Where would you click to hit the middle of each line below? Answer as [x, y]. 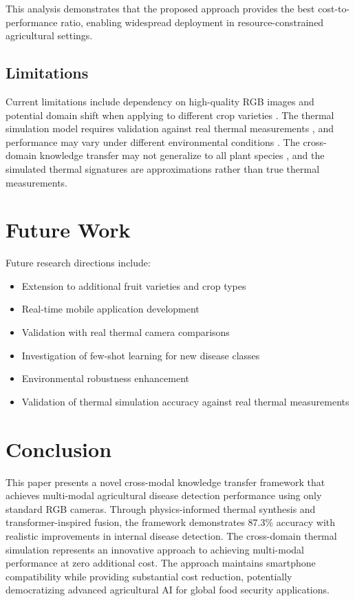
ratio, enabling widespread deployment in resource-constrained [192, 22]
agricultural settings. [49, 35]
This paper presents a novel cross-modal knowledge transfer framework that [165, 482]
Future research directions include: [78, 263]
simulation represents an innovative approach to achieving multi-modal [155, 549]
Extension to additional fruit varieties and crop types [134, 285]
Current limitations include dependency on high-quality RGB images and [160, 101]
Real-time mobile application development [110, 309]
